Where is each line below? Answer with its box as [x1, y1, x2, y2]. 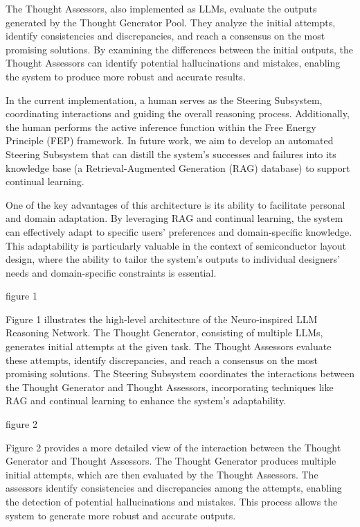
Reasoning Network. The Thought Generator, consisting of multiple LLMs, [6, 325, 323, 340]
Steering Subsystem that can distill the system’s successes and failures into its [6, 146, 336, 161]
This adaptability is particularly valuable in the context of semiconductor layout [6, 238, 346, 252]
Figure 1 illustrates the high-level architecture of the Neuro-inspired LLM [6, 311, 318, 326]
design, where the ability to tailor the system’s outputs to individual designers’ [6, 252, 340, 266]
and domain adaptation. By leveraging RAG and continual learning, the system [6, 211, 343, 225]
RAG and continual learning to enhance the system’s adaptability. [6, 393, 287, 408]
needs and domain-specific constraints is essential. [6, 265, 217, 279]
